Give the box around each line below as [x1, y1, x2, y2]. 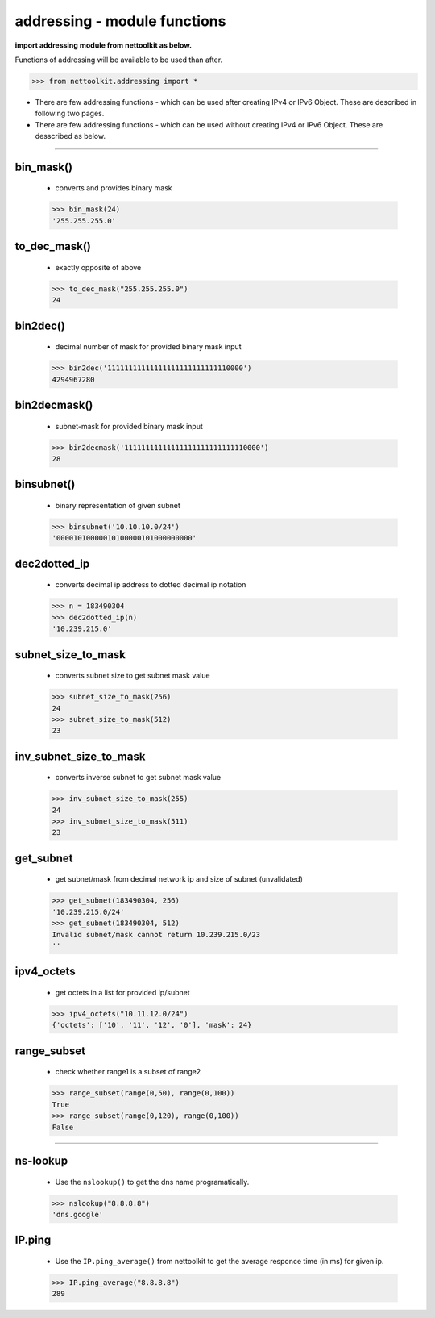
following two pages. [35, 109, 105, 119]
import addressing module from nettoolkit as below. [14, 40, 193, 50]
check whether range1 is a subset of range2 [55, 1067, 201, 1077]
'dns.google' [52, 1210, 104, 1219]
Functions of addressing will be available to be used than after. [14, 55, 223, 65]
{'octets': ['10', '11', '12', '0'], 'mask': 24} [52, 1020, 252, 1030]
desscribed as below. [35, 131, 106, 141]
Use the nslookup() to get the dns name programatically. [55, 1177, 250, 1187]
